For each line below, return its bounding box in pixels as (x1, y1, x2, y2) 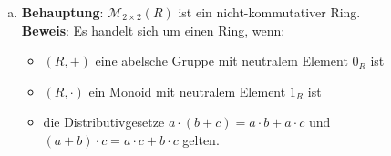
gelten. (182, 130, 220, 149)
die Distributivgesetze (43, 112, 165, 131)
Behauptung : (21, 3, 104, 21)
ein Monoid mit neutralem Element (88, 81, 286, 100)
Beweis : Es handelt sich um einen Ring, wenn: (21, 20, 285, 39)
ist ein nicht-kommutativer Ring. (178, 3, 361, 21)
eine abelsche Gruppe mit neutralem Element (95, 51, 348, 70)
